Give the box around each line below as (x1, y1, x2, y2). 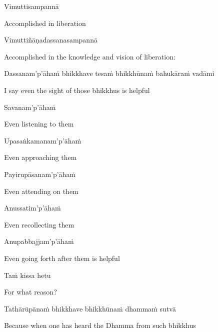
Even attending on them (4, 185, 78, 196)
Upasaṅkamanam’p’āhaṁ (4, 135, 81, 145)
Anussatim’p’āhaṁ (4, 202, 61, 213)
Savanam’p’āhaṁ (4, 101, 56, 112)
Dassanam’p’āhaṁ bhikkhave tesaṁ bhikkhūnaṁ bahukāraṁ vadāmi (4, 68, 214, 78)
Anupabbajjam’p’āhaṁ (4, 236, 74, 246)
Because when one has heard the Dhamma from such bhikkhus (4, 320, 196, 330)
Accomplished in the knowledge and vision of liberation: (4, 51, 175, 61)
